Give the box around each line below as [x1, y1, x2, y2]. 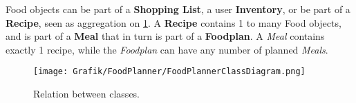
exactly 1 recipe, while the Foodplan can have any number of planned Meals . [6, 42, 328, 56]
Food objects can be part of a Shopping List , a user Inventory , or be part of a [6, 2, 350, 16]
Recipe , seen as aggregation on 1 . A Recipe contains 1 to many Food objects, [6, 15, 341, 30]
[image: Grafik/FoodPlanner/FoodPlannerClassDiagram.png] [33, 67, 306, 77]
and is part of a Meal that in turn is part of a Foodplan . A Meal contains [6, 29, 325, 43]
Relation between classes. [33, 87, 140, 101]
